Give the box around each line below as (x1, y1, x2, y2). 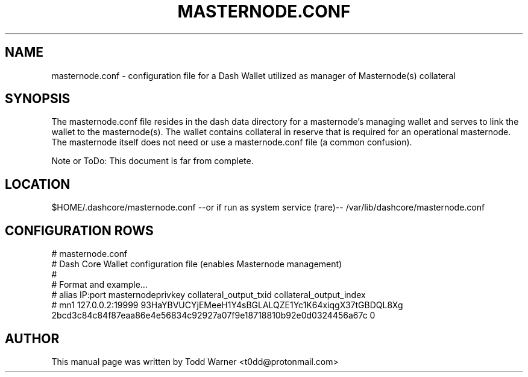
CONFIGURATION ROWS (5, 223, 154, 238)
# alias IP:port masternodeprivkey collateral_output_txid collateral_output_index (51, 290, 366, 300)
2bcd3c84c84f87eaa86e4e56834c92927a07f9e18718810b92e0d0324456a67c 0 (51, 310, 376, 321)
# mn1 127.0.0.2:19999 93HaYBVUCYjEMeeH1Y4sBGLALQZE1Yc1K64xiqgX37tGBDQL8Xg (51, 300, 403, 311)
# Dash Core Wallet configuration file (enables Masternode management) (51, 259, 342, 270)
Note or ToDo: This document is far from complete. (51, 156, 254, 166)
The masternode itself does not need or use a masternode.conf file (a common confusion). (51, 137, 412, 148)
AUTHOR (5, 331, 60, 346)
